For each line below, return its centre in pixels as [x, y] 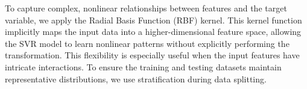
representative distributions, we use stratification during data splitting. [136, 78]
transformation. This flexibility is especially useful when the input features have [152, 55]
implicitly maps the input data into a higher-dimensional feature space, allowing [153, 32]
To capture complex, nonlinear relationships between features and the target [146, 8]
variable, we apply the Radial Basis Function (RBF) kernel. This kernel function [153, 20]
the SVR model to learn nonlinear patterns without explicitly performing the [147, 43]
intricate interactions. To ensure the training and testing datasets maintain [143, 66]
